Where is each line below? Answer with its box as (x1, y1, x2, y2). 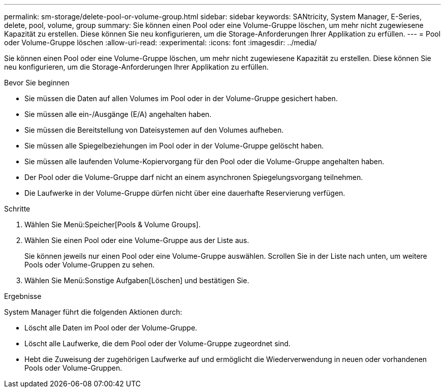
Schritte (4, 204, 30, 213)
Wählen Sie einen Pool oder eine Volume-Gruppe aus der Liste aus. (24, 236, 249, 245)
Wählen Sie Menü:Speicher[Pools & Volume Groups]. (24, 220, 201, 229)
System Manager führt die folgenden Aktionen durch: (4, 308, 182, 316)
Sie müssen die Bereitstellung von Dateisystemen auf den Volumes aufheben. (24, 126, 284, 134)
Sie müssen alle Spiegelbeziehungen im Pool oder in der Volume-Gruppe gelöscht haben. (24, 141, 324, 150)
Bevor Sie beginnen (4, 78, 70, 87)
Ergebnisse (4, 292, 42, 300)
